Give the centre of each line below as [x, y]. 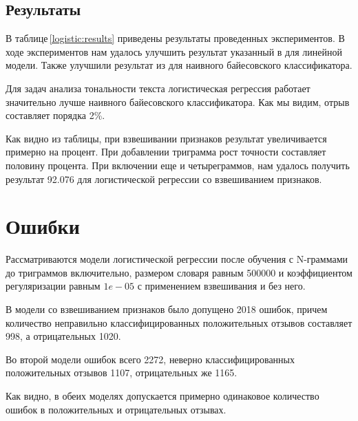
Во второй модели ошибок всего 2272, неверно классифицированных [150, 359]
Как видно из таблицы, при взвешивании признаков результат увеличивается [166, 138]
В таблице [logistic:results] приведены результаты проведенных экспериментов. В [175, 38]
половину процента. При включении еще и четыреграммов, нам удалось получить [178, 165]
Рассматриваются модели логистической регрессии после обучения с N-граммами [177, 259]
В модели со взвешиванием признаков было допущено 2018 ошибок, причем [167, 309]
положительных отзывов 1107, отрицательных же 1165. [122, 373]
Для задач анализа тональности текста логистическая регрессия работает [158, 88]
